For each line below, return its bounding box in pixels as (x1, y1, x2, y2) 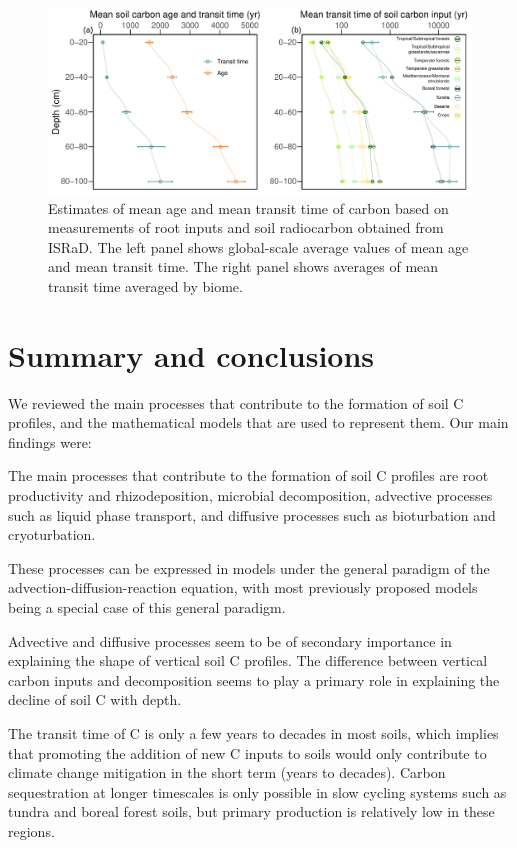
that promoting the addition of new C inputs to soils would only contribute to (8, 742, 487, 763)
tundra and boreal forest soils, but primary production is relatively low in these (8, 801, 495, 822)
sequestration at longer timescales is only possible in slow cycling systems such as (8, 781, 507, 802)
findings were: (8, 431, 92, 452)
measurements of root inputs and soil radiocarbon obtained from (48, 217, 444, 238)
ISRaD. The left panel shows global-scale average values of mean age (48, 236, 469, 257)
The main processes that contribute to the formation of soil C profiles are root (8, 465, 489, 486)
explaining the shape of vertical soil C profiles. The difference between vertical (8, 650, 488, 671)
